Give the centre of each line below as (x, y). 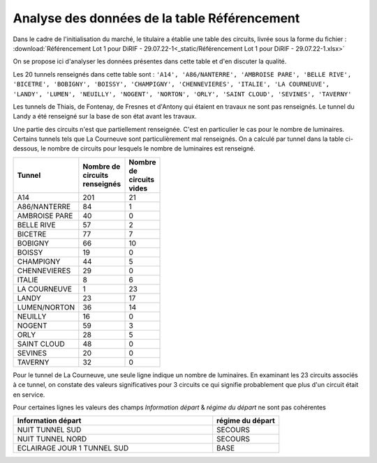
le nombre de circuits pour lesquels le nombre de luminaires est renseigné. (148, 149)
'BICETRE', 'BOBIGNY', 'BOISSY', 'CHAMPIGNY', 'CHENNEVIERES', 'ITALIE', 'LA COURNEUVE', (171, 84)
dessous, (26, 149)
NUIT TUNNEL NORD (52, 439)
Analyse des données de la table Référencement (156, 18)
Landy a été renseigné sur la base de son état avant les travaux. (105, 116)
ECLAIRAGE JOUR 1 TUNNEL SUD (73, 448)
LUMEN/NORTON (46, 307)
